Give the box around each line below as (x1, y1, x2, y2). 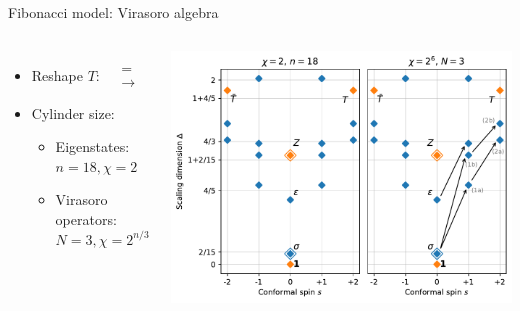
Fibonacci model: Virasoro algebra (8, 2, 219, 22)
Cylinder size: (31, 102, 115, 123)
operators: (55, 209, 117, 230)
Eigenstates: (55, 136, 130, 157)
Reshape (31, 64, 84, 85)
